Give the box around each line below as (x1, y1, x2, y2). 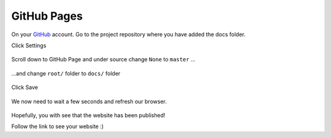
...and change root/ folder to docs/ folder (11, 69, 121, 77)
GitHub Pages (11, 9, 83, 23)
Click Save (11, 83, 39, 91)
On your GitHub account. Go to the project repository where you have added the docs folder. (11, 31, 246, 38)
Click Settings (11, 42, 47, 49)
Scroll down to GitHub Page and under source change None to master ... (11, 56, 196, 63)
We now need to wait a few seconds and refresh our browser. (11, 98, 167, 105)
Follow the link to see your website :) (11, 123, 104, 130)
